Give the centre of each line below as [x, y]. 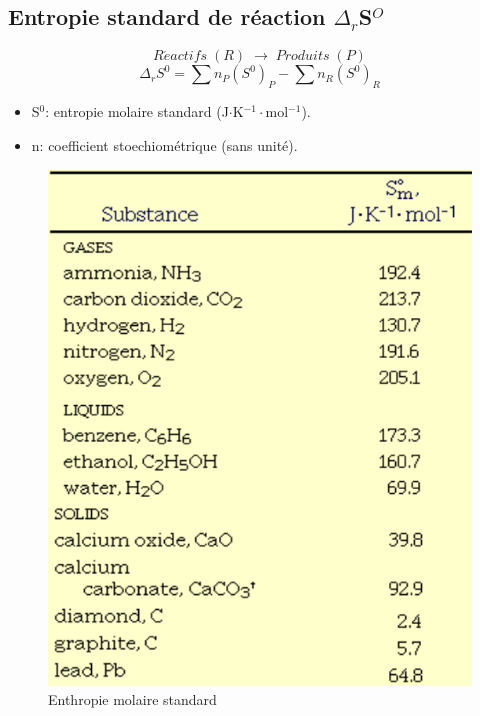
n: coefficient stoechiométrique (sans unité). [164, 144]
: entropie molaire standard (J [137, 111]
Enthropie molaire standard [132, 699]
